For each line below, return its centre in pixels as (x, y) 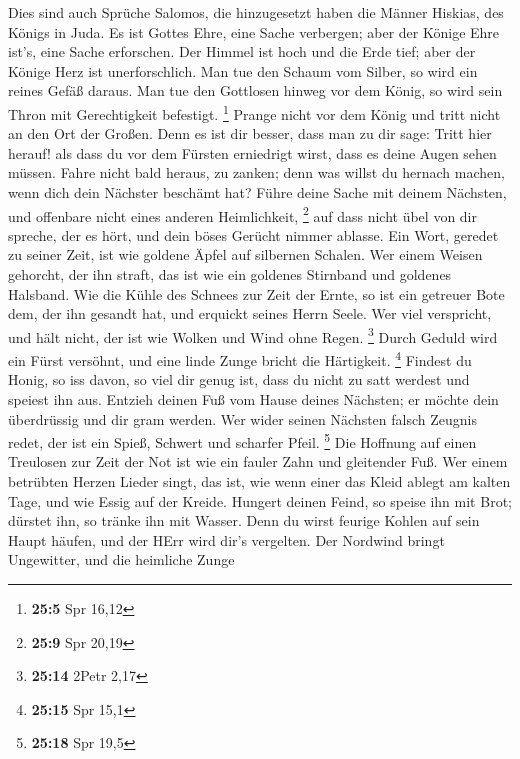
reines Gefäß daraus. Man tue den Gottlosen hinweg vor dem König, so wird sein (255, 90)
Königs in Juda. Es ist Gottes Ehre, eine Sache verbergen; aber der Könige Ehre (254, 31)
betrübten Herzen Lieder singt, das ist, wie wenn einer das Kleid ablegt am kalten (259, 480)
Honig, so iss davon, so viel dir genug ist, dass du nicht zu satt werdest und (239, 379)
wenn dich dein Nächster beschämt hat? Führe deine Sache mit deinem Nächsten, (257, 192)
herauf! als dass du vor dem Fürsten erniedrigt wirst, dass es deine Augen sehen (252, 152)
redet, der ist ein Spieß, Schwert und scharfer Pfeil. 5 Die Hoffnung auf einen (242, 440)
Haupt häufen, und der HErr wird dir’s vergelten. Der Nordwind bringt (226, 539)
